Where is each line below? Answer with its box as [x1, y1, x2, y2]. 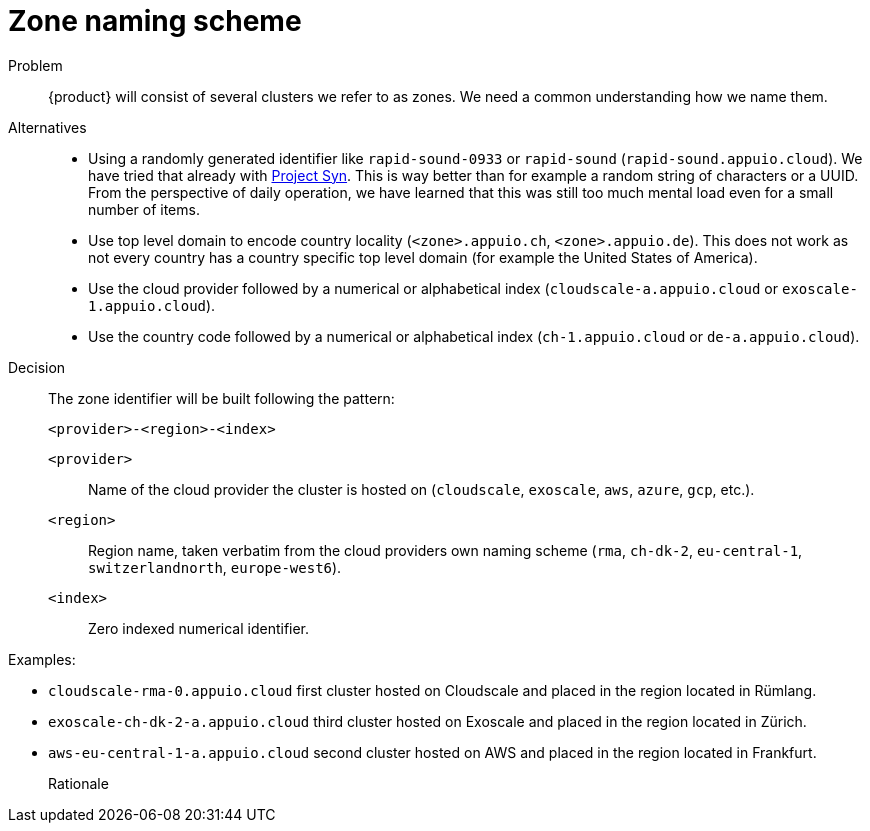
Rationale [48, 774, 109, 792]
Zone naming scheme [8, 4, 302, 38]
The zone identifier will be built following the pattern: [48, 389, 395, 407]
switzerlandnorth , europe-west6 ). [88, 558, 342, 576]
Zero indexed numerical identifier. [88, 619, 310, 637]
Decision [8, 358, 66, 376]
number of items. [88, 200, 200, 218]
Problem [8, 56, 63, 74]
